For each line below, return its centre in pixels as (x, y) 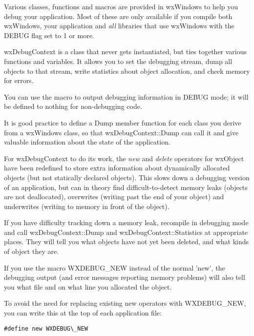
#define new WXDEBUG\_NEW (46, 328)
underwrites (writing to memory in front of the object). (87, 206)
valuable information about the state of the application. (87, 142)
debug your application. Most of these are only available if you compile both (118, 16)
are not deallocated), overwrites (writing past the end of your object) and (114, 197)
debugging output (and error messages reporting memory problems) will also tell (125, 277)
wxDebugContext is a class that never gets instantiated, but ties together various (126, 52)
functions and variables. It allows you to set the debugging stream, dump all (118, 61)
